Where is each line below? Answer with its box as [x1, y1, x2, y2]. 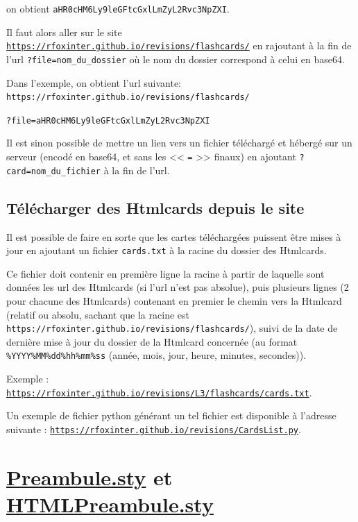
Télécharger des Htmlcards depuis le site [6, 196, 305, 218]
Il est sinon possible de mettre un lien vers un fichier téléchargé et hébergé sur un [6, 135, 352, 150]
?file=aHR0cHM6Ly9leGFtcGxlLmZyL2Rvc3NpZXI [6, 115, 210, 126]
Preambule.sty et [6, 462, 173, 491]
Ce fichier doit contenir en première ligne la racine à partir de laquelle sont [6, 266, 325, 280]
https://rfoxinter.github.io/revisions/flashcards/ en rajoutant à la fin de [6, 38, 352, 53]
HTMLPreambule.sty [6, 489, 214, 518]
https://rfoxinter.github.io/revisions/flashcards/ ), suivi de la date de [6, 321, 338, 335]
